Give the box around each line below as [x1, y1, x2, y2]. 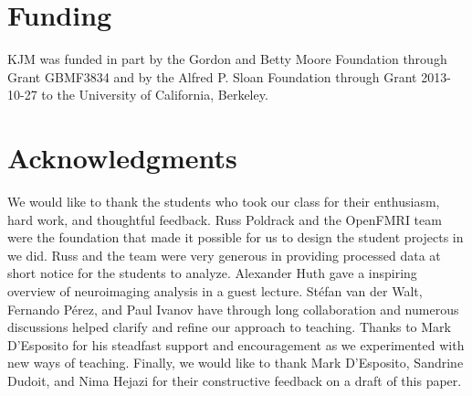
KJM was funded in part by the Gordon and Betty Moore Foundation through [7, 49, 447, 69]
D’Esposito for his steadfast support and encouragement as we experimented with [7, 335, 465, 354]
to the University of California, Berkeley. [41, 85, 268, 104]
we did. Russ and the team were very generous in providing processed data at [7, 245, 441, 264]
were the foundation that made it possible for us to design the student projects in [7, 228, 464, 247]
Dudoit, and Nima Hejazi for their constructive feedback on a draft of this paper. [7, 370, 462, 390]
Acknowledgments [7, 139, 237, 177]
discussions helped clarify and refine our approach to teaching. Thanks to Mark [7, 317, 451, 337]
